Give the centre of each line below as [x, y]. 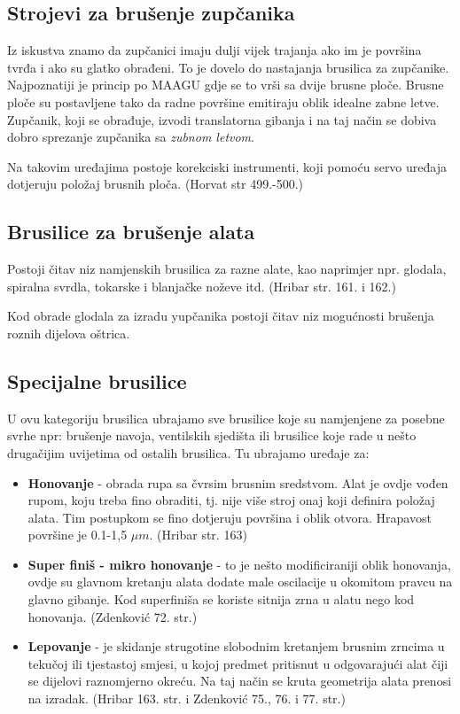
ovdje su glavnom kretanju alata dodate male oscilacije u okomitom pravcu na [240, 582]
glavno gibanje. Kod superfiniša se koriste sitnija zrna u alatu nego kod [221, 599]
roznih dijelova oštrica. [69, 333]
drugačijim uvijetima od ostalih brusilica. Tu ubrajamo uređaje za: [188, 452]
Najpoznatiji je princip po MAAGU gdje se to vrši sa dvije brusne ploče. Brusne [226, 85]
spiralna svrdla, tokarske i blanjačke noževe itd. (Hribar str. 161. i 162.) [202, 286]
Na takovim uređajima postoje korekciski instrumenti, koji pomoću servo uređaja [227, 166]
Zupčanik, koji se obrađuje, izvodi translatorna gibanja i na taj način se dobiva [222, 119]
